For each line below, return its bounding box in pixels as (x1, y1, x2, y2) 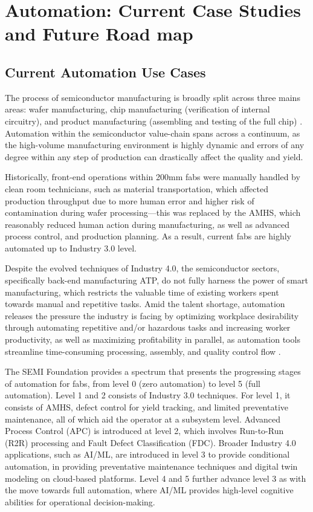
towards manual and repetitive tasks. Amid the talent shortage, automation (5, 297, 285, 310)
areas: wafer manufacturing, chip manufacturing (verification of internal (5, 103, 270, 115)
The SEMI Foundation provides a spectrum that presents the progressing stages (5, 365, 301, 378)
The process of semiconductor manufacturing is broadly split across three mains (5, 91, 300, 103)
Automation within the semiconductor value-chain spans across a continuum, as (5, 126, 300, 139)
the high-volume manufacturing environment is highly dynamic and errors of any (5, 138, 305, 151)
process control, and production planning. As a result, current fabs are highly (5, 230, 291, 242)
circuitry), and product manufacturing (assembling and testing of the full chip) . (5, 114, 303, 127)
